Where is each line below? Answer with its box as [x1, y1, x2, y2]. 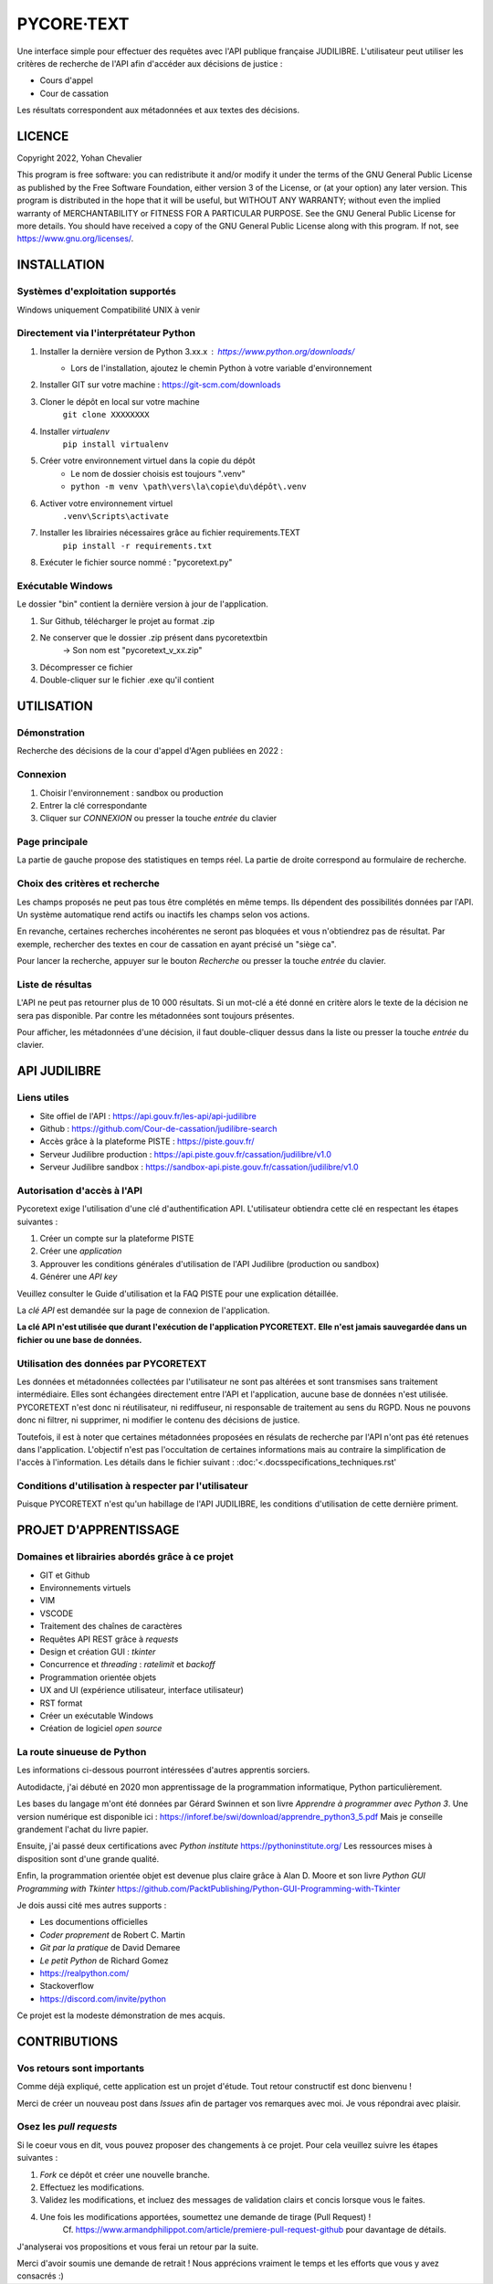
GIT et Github [39, 1570, 90, 1581]
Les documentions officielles [39, 1917, 148, 1928]
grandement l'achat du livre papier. [16, 1824, 149, 1835]
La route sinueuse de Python [16, 1746, 147, 1759]
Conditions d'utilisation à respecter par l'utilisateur [16, 1480, 248, 1493]
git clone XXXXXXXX [62, 409, 150, 420]
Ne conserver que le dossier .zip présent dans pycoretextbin [39, 632, 268, 643]
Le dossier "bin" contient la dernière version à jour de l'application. [16, 598, 268, 609]
